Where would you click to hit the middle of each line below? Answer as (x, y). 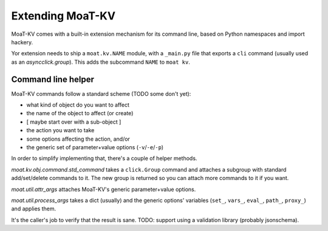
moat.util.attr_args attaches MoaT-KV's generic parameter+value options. (104, 189)
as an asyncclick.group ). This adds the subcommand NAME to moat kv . (101, 62)
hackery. (22, 42)
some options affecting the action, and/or (78, 139)
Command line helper (53, 79)
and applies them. (34, 209)
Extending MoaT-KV (63, 16)
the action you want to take (60, 130)
